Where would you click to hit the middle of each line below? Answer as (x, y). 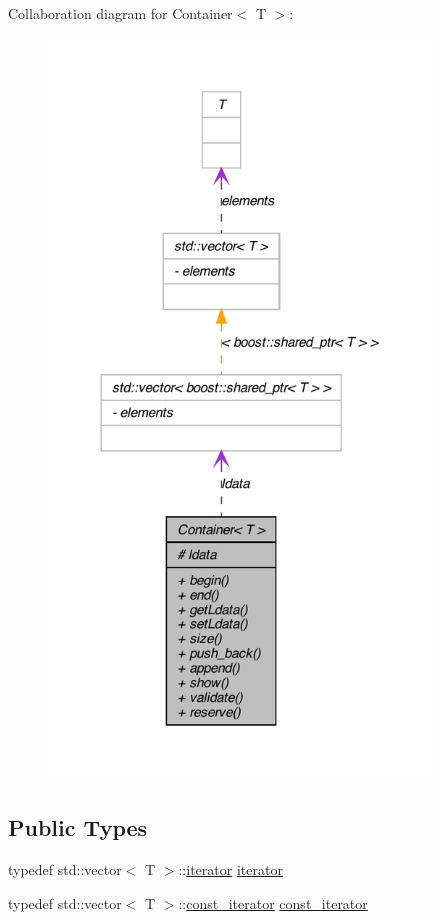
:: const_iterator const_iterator (273, 902)
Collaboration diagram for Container (120, 13)
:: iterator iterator (230, 869)
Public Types (78, 827)
